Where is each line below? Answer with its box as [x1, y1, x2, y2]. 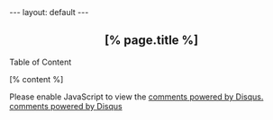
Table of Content [9, 56, 72, 67]
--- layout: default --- [9, 7, 89, 17]
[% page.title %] [104, 33, 199, 48]
